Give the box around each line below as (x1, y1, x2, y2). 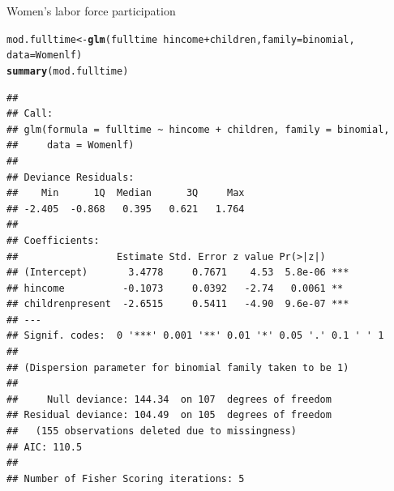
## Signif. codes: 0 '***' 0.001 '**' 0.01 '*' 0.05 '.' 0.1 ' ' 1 (6, 330, 384, 342)
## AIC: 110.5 (6, 441, 83, 453)
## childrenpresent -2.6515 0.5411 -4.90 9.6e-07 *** (6, 298, 349, 310)
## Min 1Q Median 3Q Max (6, 187, 245, 199)
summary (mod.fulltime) (6, 65, 129, 77)
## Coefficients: (6, 234, 100, 246)
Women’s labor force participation (6, 2, 176, 19)
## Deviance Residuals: (6, 171, 135, 183)
